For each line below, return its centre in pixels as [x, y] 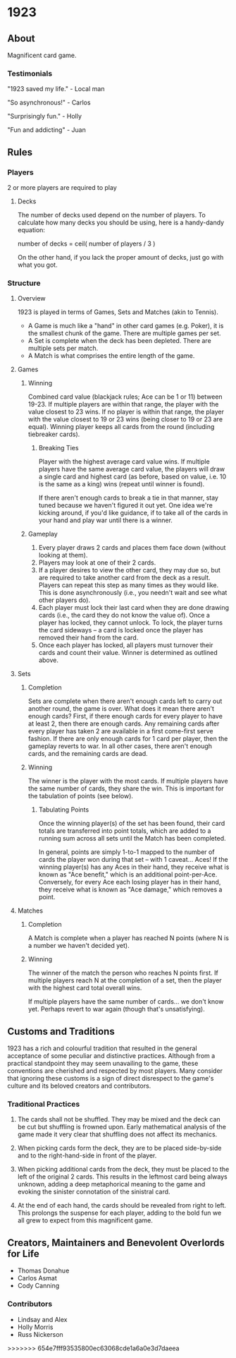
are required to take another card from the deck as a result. [124, 578]
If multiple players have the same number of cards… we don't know [126, 1002]
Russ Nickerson [40, 1334]
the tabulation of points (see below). [81, 796]
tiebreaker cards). [54, 434]
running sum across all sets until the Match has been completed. [132, 839]
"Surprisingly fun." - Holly [45, 116]
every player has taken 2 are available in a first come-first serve [120, 731]
